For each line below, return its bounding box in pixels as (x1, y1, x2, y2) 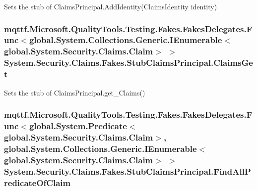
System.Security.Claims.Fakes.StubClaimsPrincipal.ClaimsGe (4, 56, 253, 69)
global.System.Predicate (29, 119, 127, 132)
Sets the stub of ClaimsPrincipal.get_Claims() (4, 87, 145, 97)
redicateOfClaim (4, 176, 71, 189)
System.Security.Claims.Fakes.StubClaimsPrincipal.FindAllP (4, 165, 251, 177)
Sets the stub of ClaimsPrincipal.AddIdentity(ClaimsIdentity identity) (4, 1, 217, 11)
